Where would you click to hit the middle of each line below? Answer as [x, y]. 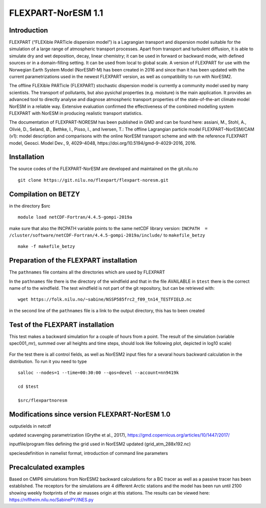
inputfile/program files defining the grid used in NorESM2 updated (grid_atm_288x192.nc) [100, 444]
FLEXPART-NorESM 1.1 [56, 13]
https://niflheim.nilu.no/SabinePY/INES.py [51, 500]
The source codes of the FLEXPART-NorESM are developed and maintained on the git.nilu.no [103, 169]
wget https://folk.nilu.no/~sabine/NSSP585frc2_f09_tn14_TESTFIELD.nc [105, 300]
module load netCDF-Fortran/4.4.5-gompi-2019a [75, 217]
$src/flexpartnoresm [43, 400]
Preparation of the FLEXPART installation [73, 260]
